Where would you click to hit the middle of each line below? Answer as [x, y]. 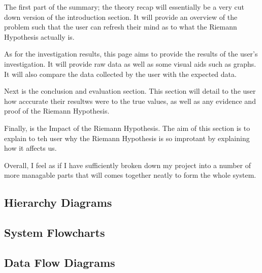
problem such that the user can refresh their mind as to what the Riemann [121, 27]
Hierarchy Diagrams [58, 202]
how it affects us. [30, 148]
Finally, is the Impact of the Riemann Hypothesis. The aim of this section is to [127, 128]
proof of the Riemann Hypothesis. [57, 111]
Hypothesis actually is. [39, 36]
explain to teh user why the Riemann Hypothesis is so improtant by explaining [127, 138]
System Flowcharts [55, 233]
